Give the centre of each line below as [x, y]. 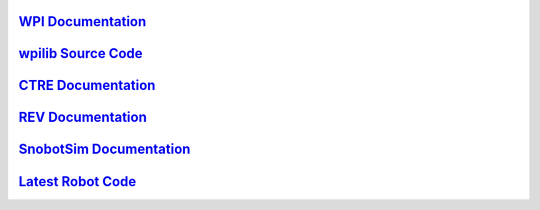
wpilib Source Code [81, 53]
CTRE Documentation [87, 85]
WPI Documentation [82, 21]
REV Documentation [82, 117]
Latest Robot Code [77, 181]
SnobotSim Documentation [104, 149]
